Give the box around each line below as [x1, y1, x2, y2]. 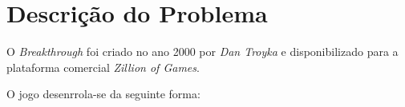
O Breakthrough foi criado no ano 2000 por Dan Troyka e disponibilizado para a [6, 43, 399, 60]
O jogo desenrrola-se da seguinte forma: [6, 85, 200, 102]
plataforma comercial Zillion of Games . [6, 58, 200, 75]
